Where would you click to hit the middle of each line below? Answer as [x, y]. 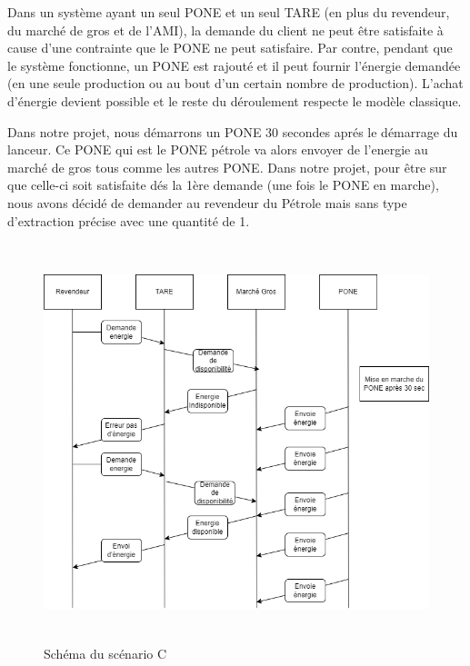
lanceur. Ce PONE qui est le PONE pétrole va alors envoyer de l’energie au [218, 149]
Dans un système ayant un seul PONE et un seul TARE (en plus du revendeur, [229, 12]
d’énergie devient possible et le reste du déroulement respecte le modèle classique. [235, 100]
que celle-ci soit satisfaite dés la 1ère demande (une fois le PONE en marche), [223, 185]
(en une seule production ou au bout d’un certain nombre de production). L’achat [235, 83]
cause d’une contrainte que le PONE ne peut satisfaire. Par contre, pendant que [230, 48]
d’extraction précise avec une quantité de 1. [129, 220]
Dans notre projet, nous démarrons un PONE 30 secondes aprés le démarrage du [233, 131]
